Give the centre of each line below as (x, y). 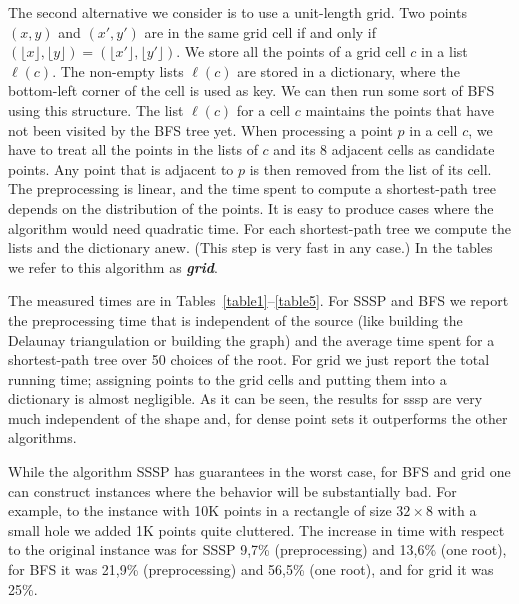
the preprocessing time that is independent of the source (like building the (235, 319)
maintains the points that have (399, 109)
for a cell (263, 109)
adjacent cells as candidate (413, 149)
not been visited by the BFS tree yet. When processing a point (200, 129)
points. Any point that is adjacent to (121, 168)
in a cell (433, 129)
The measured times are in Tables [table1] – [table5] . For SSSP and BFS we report (258, 300)
